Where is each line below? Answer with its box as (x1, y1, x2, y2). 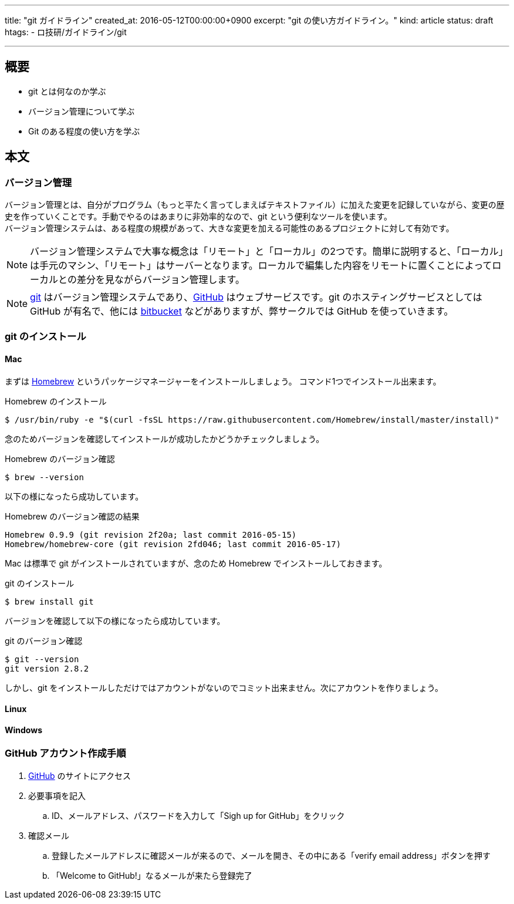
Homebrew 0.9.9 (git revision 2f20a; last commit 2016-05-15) (5, 529, 297, 539)
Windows (5, 724, 42, 735)
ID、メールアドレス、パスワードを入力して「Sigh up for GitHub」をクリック (52, 810, 345, 821)
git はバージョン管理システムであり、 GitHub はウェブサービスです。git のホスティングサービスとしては (30, 291, 482, 303)
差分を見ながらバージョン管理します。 (76, 274, 245, 286)
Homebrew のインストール (5, 396, 107, 406)
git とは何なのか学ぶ (28, 86, 106, 96)
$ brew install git (5, 596, 94, 606)
